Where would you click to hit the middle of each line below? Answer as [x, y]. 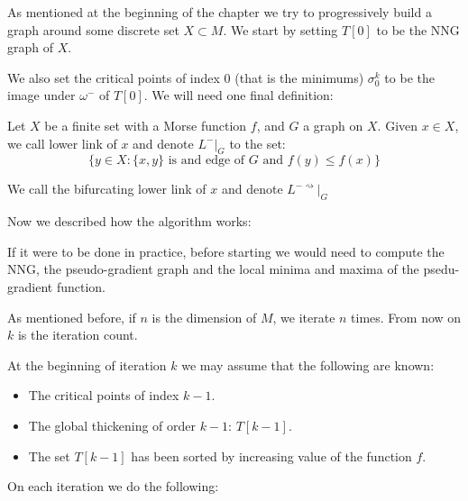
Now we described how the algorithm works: [129, 221]
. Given [398, 125]
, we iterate [304, 317]
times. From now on [406, 317]
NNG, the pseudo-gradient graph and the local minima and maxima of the [213, 269]
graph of [31, 47]
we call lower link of [62, 143]
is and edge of [206, 161]
